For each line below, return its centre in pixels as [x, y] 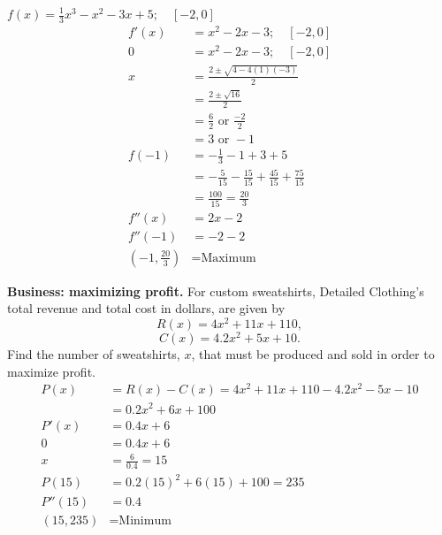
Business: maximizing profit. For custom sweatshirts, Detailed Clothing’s [216, 290]
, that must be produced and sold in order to [313, 354]
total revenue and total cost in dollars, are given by [146, 308]
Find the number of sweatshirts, [94, 354]
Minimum [145, 520]
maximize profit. [51, 371]
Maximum [229, 258]
